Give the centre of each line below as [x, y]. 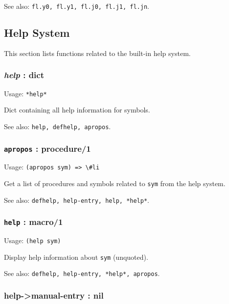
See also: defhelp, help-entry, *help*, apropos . [82, 273]
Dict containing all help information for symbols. [77, 110]
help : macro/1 [34, 222]
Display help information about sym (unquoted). [76, 257]
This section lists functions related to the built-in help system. [97, 53]
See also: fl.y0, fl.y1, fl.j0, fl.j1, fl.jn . [77, 6]
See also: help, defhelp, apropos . [57, 126]
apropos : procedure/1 [47, 148]
